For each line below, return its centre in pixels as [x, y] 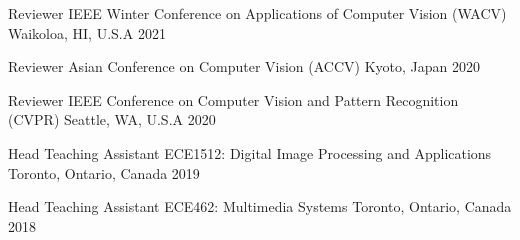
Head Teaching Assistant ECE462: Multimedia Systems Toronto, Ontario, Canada [260, 206]
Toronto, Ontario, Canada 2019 [104, 172]
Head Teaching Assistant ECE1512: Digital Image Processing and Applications [250, 152]
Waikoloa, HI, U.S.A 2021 [87, 32]
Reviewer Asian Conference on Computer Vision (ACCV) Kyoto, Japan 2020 [244, 66]
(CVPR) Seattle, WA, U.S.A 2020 [112, 119]
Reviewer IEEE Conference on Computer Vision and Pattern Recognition [233, 99]
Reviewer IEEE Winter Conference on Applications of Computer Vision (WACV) [257, 13]
